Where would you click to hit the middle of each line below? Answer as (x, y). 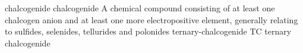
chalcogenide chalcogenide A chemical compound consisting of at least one (140, 8)
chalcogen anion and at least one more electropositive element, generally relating (151, 19)
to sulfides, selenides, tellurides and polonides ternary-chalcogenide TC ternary (148, 31)
